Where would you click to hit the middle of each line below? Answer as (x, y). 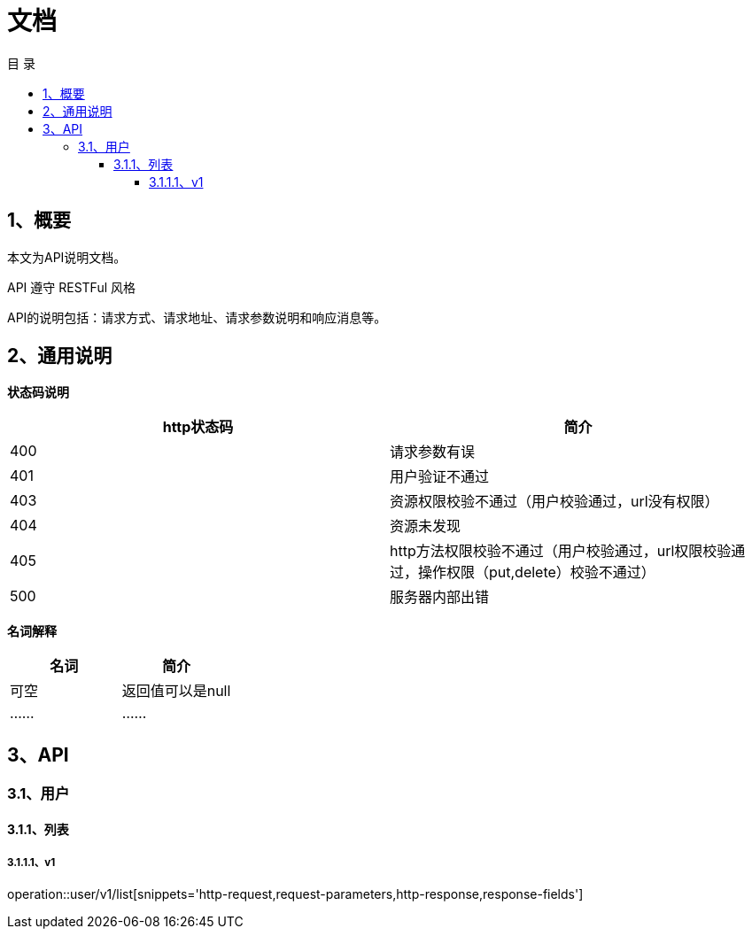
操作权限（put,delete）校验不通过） (537, 572)
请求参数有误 (433, 452)
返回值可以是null (176, 691)
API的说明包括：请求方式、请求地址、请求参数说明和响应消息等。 (197, 317)
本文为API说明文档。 (67, 257)
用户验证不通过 (440, 477)
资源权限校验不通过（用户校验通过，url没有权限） (554, 502)
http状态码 (198, 427)
